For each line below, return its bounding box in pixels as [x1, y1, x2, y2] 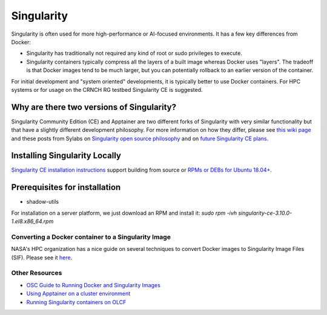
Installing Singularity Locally [11, 151, 121, 161]
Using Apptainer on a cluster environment [26, 290, 131, 297]
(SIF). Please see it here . [11, 254, 73, 261]
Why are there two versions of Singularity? [11, 102, 177, 112]
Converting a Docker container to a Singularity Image [11, 233, 171, 241]
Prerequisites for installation [11, 182, 121, 193]
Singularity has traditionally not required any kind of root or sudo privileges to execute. [26, 50, 242, 57]
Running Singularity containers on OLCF [26, 298, 127, 305]
